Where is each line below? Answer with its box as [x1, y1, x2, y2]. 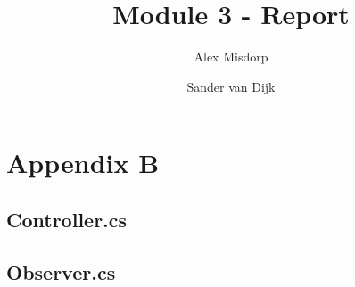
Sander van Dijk [186, 77, 276, 95]
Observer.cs [6, 258, 116, 285]
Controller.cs [6, 205, 128, 233]
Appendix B [6, 144, 160, 181]
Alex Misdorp [194, 47, 268, 66]
